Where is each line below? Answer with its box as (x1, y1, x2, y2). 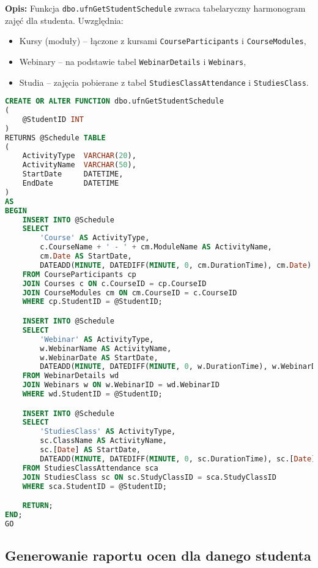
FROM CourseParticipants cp (22, 270, 136, 279)
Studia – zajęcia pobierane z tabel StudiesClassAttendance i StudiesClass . (19, 75, 309, 88)
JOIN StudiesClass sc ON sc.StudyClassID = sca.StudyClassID (22, 472, 276, 482)
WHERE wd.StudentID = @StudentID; (22, 390, 163, 398)
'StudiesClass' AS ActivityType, (40, 427, 176, 436)
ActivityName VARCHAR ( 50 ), (22, 161, 136, 170)
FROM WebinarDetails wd (22, 371, 119, 381)
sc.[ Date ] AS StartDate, (40, 445, 141, 455)
